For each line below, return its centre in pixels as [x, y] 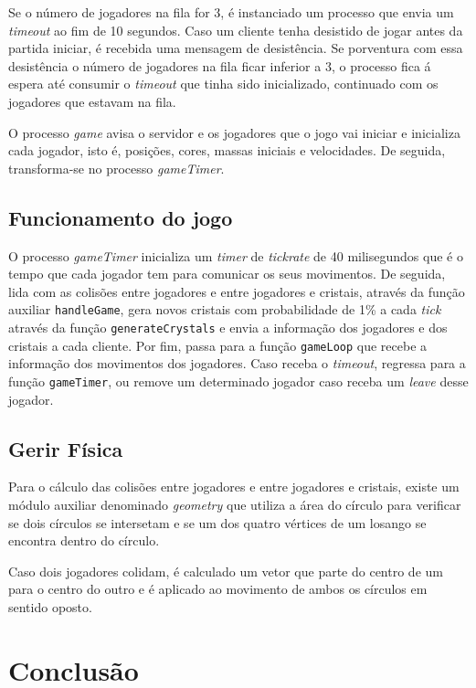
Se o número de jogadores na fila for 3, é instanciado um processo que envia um [231, 12]
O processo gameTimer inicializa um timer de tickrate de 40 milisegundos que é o [236, 255]
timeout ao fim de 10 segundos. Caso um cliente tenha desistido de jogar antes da [236, 30]
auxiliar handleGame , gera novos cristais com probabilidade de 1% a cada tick [225, 309]
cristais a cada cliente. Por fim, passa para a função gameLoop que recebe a [218, 345]
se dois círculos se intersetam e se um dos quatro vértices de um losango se [217, 522]
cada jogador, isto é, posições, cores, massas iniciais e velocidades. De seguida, [227, 150]
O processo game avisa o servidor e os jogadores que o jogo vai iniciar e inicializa [234, 132]
